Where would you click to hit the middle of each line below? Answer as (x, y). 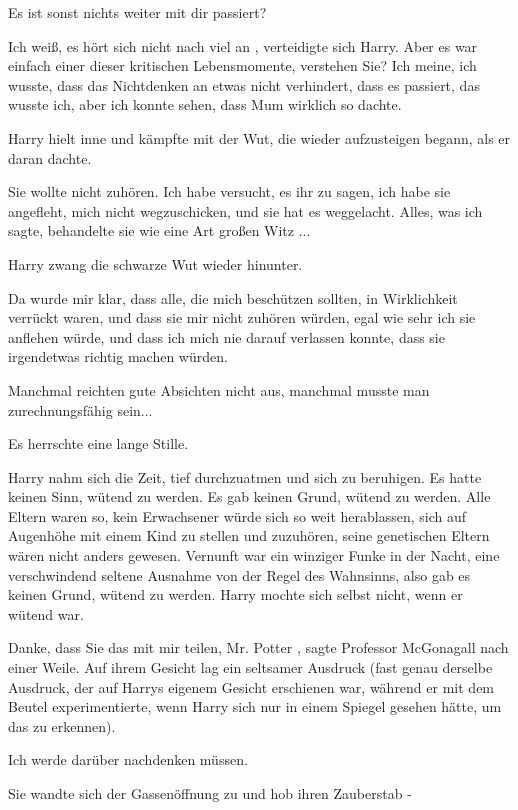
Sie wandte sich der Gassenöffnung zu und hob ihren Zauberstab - (210, 793)
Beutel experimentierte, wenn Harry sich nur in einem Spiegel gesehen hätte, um (255, 706)
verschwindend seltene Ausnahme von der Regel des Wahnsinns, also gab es (239, 574)
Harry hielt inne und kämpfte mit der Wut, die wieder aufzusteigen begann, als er (259, 137)
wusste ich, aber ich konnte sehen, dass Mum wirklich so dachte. (205, 104)
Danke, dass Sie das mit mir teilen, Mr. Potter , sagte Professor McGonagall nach (258, 647)
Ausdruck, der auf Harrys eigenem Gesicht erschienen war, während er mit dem (251, 686)
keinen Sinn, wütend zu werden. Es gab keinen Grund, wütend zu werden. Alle (249, 496)
